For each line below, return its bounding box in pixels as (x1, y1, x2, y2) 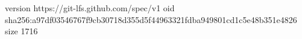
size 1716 (5, 25, 38, 37)
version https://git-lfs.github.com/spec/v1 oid (5, 2, 175, 14)
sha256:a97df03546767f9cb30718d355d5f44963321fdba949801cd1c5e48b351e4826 (5, 13, 297, 25)
